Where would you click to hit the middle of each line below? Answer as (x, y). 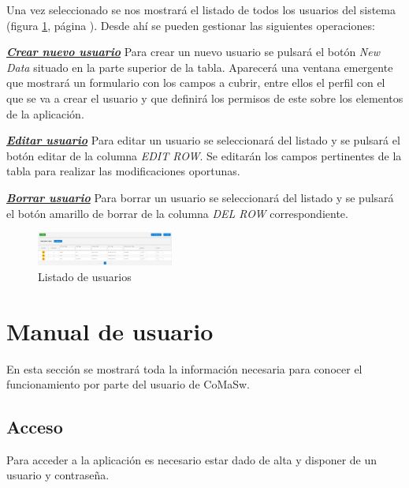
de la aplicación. (45, 113)
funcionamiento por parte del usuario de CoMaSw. (128, 384)
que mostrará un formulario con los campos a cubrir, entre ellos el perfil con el (196, 83)
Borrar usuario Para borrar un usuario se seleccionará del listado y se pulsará (200, 197)
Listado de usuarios (85, 276)
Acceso (35, 427)
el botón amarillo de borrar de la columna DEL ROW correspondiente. (177, 213)
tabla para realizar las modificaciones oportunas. (123, 171)
